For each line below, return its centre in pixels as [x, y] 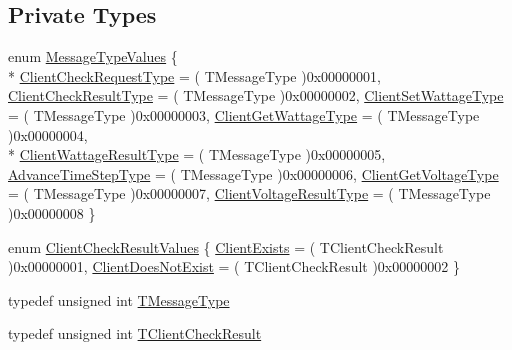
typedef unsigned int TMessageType [119, 299]
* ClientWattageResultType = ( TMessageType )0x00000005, [197, 154]
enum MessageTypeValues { [93, 56]
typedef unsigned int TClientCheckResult [135, 333]
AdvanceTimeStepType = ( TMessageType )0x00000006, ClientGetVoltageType [253, 173]
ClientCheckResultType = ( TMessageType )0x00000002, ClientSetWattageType [256, 95]
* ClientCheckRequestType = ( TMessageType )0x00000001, [194, 75]
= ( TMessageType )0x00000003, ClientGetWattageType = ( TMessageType [244, 114]
